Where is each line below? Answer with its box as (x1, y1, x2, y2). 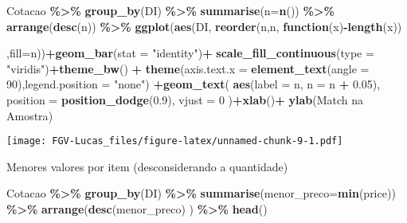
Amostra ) (6, 107, 53, 123)
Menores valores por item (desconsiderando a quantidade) (6, 158, 288, 174)
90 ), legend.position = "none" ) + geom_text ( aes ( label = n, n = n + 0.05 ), (6, 76, 381, 92)
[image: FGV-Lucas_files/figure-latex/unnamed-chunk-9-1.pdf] (6, 135, 343, 147)
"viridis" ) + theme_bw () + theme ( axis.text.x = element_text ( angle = (6, 60, 370, 76)
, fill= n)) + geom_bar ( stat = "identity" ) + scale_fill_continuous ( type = (6, 45, 374, 61)
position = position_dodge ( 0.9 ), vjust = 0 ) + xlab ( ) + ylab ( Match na (6, 91, 363, 108)
